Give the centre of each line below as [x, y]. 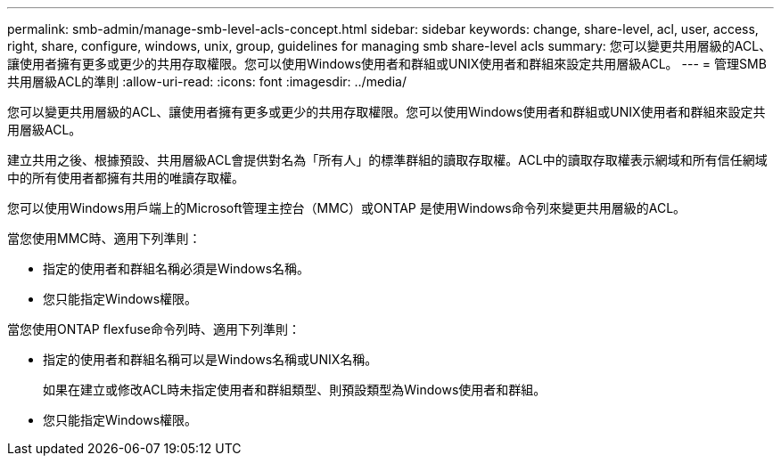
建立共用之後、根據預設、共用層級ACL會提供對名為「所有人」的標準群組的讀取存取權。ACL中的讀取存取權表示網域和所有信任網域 [387, 160]
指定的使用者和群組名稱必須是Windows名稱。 [177, 268]
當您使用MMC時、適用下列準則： [104, 238]
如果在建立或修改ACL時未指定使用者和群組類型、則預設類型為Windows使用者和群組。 [295, 390]
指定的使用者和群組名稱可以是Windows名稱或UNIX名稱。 [210, 359]
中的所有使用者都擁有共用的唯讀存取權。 [126, 178]
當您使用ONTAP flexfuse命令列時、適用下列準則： [154, 329]
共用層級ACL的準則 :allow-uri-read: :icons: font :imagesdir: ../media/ [207, 81]
